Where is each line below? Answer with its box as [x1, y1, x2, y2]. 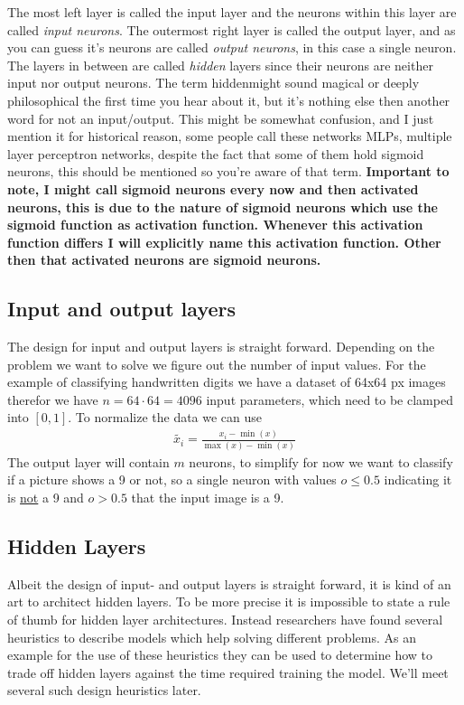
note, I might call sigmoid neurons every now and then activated [7, 179, 419, 198]
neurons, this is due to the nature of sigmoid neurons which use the [7, 197, 438, 216]
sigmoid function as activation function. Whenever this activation [7, 215, 423, 234]
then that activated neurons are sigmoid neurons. [7, 250, 321, 269]
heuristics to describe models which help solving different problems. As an [7, 627, 416, 646]
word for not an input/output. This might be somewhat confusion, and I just [7, 108, 434, 127]
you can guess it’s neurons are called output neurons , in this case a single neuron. [7, 38, 457, 57]
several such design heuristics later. [7, 681, 201, 700]
